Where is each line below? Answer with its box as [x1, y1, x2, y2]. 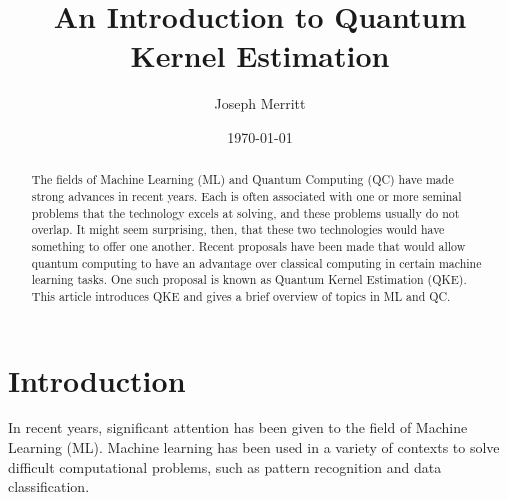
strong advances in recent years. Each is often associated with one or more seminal [31, 187, 462, 204]
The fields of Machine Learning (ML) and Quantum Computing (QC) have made [31, 171, 454, 188]
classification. [8, 476, 90, 497]
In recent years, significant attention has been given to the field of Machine [8, 417, 468, 438]
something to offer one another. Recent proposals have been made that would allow [31, 237, 466, 254]
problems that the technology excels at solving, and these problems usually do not [31, 204, 460, 221]
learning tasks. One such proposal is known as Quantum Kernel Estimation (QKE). [31, 271, 467, 288]
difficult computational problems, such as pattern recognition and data [8, 456, 442, 477]
